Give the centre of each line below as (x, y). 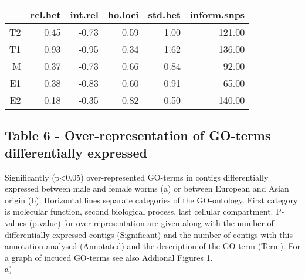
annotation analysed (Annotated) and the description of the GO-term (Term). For (152, 246)
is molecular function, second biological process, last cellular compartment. (139, 211)
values (16, 222)
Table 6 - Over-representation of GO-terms (138, 135)
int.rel (84, 14)
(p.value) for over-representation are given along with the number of (151, 222)
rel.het (45, 14)
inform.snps (218, 14)
